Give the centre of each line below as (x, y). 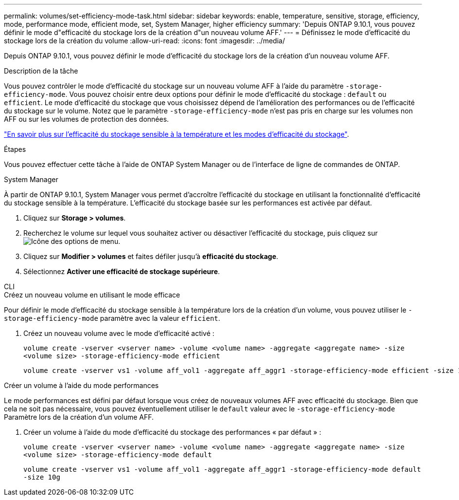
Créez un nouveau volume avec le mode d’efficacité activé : (119, 333)
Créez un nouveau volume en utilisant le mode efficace (92, 295)
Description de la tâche (41, 71)
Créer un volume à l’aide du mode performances (81, 385)
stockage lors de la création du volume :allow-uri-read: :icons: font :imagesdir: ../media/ (144, 41)
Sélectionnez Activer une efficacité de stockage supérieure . (122, 271)
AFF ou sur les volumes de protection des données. (87, 119)
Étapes (15, 149)
